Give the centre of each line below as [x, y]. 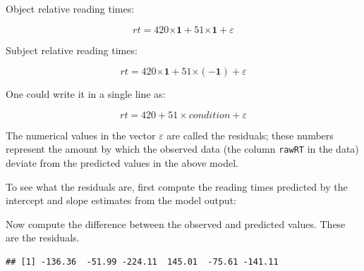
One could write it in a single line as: [86, 94]
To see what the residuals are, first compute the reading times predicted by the [177, 186]
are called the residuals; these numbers [250, 135]
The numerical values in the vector [81, 135]
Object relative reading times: [70, 8]
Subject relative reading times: [72, 50]
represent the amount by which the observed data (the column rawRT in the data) [182, 149]
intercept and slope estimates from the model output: [121, 200]
